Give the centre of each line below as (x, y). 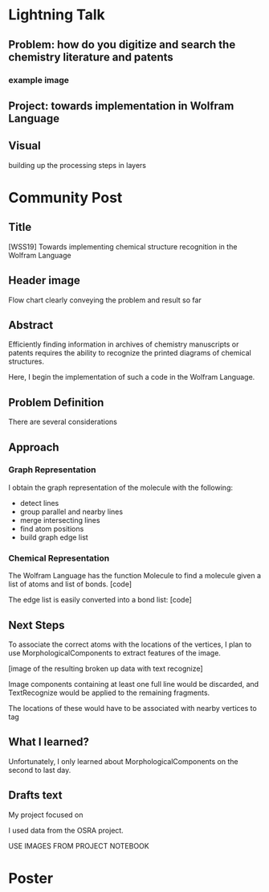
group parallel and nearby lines (71, 512)
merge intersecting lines (60, 520)
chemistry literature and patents (91, 57)
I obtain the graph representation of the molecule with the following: (120, 487)
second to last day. (40, 770)
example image (39, 80)
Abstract (31, 325)
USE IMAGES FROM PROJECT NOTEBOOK (79, 845)
